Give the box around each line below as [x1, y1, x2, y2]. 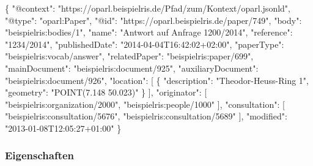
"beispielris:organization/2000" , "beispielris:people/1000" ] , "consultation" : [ [5, 97, 285, 110]
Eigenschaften [5, 148, 75, 163]
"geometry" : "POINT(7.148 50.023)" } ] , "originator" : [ [5, 86, 207, 99]
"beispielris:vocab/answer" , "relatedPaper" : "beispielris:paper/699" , [5, 50, 254, 62]
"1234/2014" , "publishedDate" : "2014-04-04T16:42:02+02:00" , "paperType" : [5, 37, 284, 50]
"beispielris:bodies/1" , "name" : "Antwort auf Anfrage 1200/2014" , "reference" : [5, 26, 293, 39]
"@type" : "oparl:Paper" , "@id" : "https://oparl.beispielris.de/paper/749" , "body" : [5, 13, 302, 26]
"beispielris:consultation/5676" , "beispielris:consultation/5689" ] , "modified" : [5, 110, 287, 123]
